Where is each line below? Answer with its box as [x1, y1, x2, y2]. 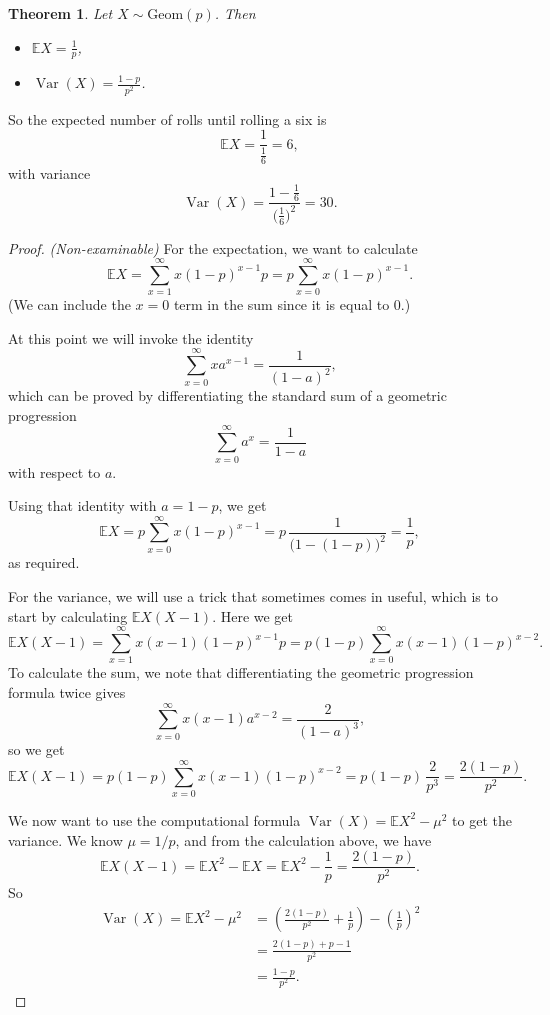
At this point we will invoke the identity [8, 327, 254, 348]
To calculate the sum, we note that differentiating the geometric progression [8, 662, 474, 683]
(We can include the [8, 294, 131, 315]
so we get [8, 739, 65, 760]
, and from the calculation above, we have [175, 829, 432, 850]
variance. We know [8, 829, 123, 850]
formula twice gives [8, 681, 126, 702]
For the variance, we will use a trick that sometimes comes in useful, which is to [8, 586, 498, 607]
